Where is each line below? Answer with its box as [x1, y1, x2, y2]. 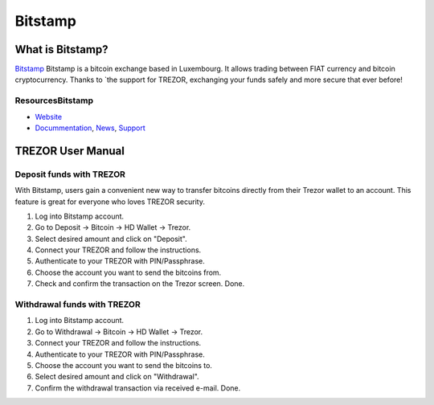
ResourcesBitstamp [14, 95, 94, 106]
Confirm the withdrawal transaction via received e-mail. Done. [35, 382, 241, 393]
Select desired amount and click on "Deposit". [35, 234, 188, 243]
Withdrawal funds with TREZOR [14, 299, 141, 310]
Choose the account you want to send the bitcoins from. [35, 268, 222, 277]
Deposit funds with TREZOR [14, 169, 126, 180]
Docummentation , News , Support [35, 123, 146, 133]
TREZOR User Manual [14, 144, 125, 157]
